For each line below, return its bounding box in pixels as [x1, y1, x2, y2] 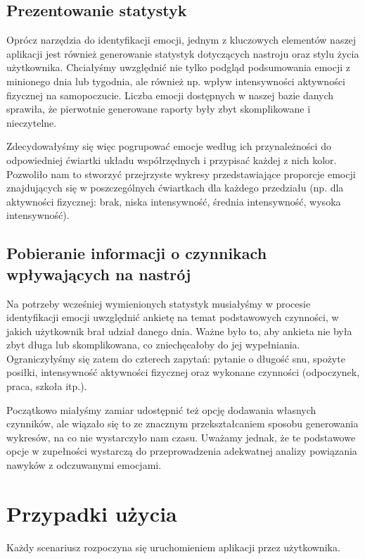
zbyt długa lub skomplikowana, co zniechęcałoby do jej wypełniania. [6, 337, 300, 352]
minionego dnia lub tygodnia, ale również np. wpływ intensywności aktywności [6, 73, 345, 88]
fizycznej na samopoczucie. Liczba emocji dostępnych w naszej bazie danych [6, 87, 334, 102]
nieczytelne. [6, 115, 57, 130]
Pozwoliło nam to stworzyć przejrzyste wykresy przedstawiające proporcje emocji [6, 166, 356, 181]
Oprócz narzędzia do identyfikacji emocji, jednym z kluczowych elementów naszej [6, 32, 357, 47]
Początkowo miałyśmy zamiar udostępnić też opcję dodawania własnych [6, 402, 316, 417]
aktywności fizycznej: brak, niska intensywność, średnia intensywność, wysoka [6, 194, 341, 208]
